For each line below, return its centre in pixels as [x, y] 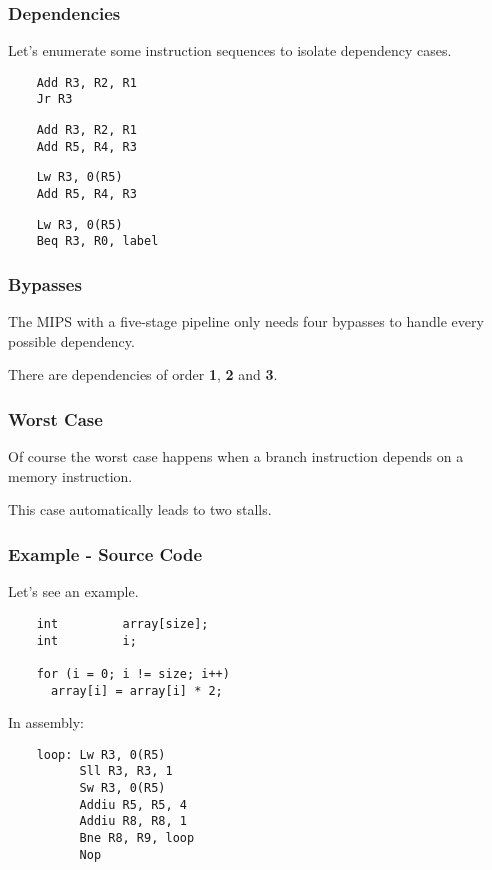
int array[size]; [122, 623]
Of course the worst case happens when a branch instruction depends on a [236, 456]
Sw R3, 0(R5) [122, 788]
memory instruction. [70, 475]
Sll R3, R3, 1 [126, 771]
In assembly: [46, 722]
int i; [86, 640]
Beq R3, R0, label [97, 241]
